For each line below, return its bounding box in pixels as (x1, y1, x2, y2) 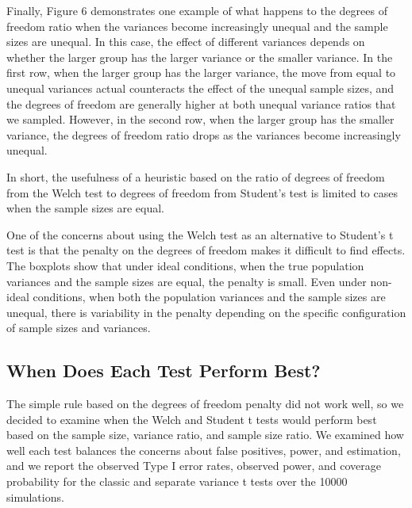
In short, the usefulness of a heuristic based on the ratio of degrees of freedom (6, 168, 385, 185)
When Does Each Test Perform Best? (6, 358, 321, 383)
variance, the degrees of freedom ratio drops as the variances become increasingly (6, 126, 401, 143)
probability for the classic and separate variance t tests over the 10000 (6, 473, 348, 490)
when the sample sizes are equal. (6, 200, 164, 216)
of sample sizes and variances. (6, 319, 151, 336)
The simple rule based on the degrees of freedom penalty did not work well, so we (6, 395, 404, 412)
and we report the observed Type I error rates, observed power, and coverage (6, 457, 381, 474)
